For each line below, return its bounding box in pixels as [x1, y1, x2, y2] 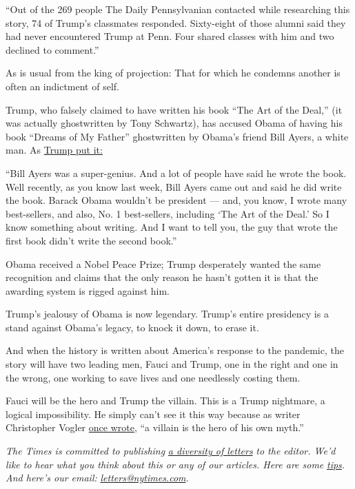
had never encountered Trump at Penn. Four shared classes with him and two [6, 29, 334, 43]
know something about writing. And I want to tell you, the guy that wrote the [6, 220, 338, 234]
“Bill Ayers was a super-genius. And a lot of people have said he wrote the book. [6, 165, 347, 180]
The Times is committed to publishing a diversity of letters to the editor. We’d [6, 444, 336, 458]
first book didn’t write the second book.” [6, 233, 177, 247]
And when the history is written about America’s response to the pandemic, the [6, 343, 344, 357]
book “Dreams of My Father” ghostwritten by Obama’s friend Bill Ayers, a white [6, 129, 349, 143]
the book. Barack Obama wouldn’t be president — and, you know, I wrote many [6, 193, 347, 207]
